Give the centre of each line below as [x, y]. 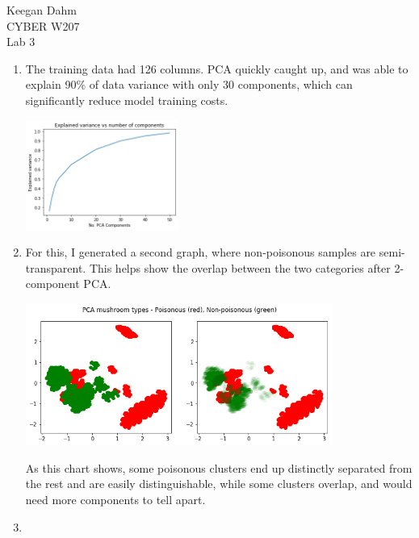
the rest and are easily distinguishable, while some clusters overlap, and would [219, 484]
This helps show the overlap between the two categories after [240, 267]
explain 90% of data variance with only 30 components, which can [189, 84]
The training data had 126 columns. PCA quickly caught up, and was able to [217, 68]
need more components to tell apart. [115, 500]
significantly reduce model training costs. [127, 100]
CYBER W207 [43, 25]
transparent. [56, 267]
